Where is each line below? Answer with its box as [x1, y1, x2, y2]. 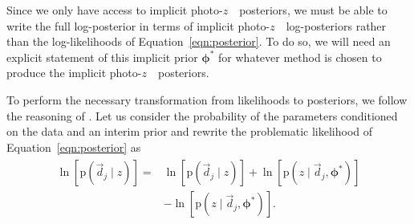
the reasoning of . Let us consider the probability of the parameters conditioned [6, 107, 398, 124]
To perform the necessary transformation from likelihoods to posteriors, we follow [6, 91, 408, 108]
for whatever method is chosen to [218, 48, 382, 65]
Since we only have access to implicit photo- [6, 2, 223, 18]
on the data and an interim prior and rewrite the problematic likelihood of [6, 123, 373, 140]
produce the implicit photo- [6, 64, 142, 81]
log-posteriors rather [286, 17, 387, 34]
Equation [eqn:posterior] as [6, 138, 141, 155]
